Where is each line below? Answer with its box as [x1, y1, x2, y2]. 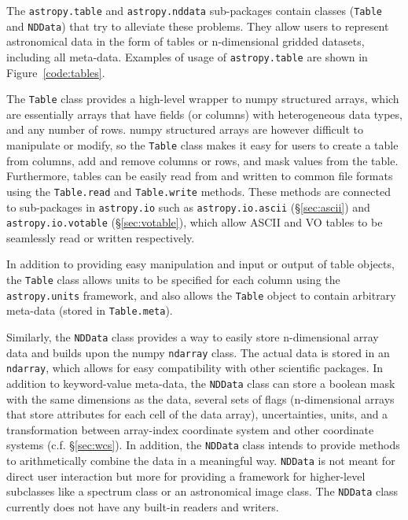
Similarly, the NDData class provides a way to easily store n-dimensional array [6, 328, 379, 345]
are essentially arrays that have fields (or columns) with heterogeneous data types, [6, 105, 402, 122]
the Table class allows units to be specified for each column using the [6, 271, 340, 287]
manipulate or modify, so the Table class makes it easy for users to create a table [6, 137, 399, 153]
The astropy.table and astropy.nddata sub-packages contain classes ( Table [6, 2, 382, 18]
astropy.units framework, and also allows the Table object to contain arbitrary [6, 286, 396, 303]
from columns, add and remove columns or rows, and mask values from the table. [6, 152, 399, 168]
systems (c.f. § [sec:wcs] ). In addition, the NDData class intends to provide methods [6, 437, 400, 453]
